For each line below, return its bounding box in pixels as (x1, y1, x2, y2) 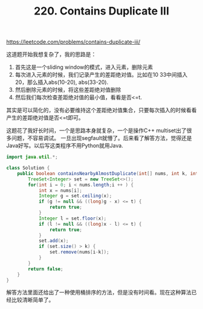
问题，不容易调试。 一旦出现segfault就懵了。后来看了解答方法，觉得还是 (11, 135, 192, 142)
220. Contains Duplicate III (33, 4, 170, 18)
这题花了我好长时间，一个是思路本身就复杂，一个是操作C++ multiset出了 (6, 127, 187, 134)
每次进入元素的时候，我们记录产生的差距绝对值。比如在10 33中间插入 (14, 71, 188, 78)
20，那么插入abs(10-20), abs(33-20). (14, 78, 109, 86)
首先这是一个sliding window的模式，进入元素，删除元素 (14, 63, 153, 71)
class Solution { (6, 165, 50, 171)
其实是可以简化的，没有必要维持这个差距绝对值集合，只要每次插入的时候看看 (6, 107, 197, 114)
